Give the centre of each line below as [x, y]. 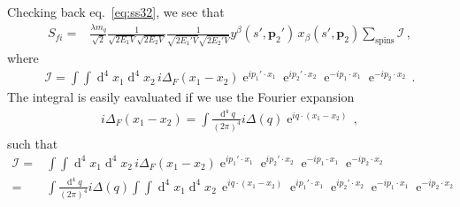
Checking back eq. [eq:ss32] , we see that [116, 11]
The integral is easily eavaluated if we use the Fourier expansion [181, 97]
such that [33, 143]
